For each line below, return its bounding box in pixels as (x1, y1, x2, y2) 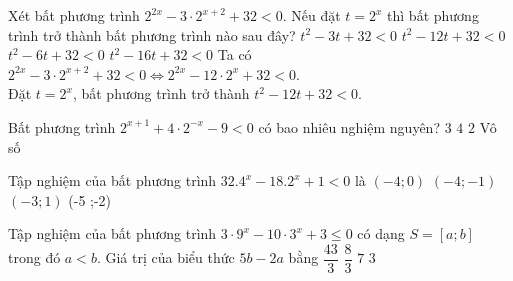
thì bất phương (387, 5, 479, 25)
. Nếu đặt (282, 5, 341, 25)
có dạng (357, 223, 405, 244)
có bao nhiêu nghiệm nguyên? (258, 116, 441, 137)
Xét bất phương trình (8, 5, 140, 25)
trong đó (8, 247, 61, 268)
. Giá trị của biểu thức (96, 247, 235, 268)
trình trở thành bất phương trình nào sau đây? (8, 24, 296, 45)
